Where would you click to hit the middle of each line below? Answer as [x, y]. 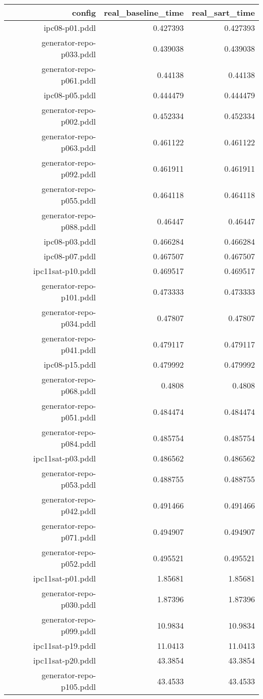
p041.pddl [78, 350]
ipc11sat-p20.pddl [64, 660]
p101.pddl [78, 297]
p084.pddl [78, 443]
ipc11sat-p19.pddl [64, 646]
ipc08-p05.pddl [70, 95]
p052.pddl [78, 564]
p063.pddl [78, 148]
